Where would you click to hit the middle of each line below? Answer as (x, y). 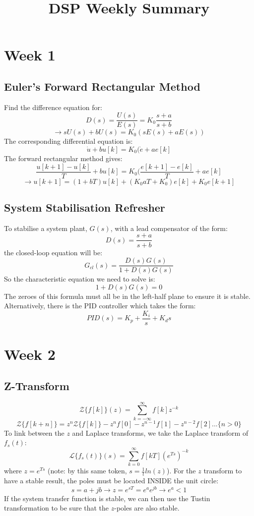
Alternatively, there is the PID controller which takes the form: (100, 306)
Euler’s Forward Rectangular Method (102, 86)
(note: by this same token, (87, 471)
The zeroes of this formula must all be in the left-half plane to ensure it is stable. (127, 296)
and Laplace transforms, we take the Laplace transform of (160, 432)
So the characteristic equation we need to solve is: (80, 279)
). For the (181, 471)
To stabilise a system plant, (46, 228)
